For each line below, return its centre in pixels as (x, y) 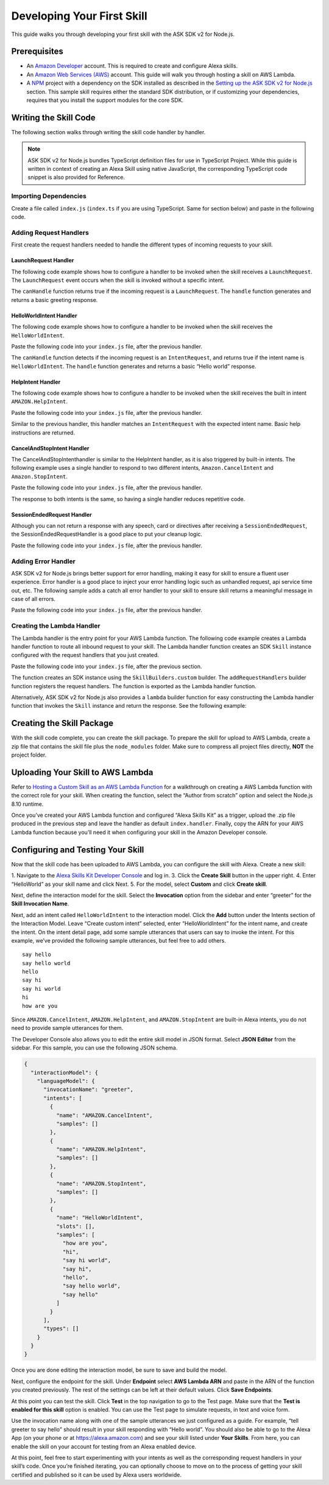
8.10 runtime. (27, 804)
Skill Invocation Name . (40, 904)
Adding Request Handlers (50, 232)
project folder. (29, 755)
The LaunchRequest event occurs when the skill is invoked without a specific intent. (118, 280)
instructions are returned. (43, 433)
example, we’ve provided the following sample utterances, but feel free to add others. (119, 940)
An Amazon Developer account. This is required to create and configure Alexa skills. (132, 66)
